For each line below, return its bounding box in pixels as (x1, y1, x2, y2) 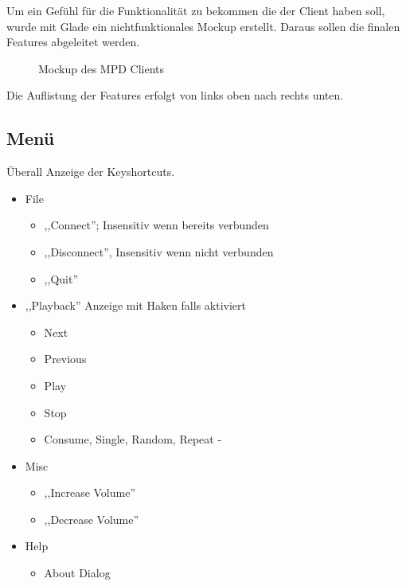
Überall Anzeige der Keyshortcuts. (6, 163, 175, 180)
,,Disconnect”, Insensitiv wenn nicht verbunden (44, 243, 274, 260)
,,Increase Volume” (44, 484, 136, 501)
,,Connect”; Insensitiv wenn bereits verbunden (44, 217, 269, 233)
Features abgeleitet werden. (6, 33, 140, 50)
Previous (44, 350, 87, 367)
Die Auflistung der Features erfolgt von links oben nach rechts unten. (6, 87, 344, 104)
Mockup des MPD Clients (38, 60, 165, 76)
